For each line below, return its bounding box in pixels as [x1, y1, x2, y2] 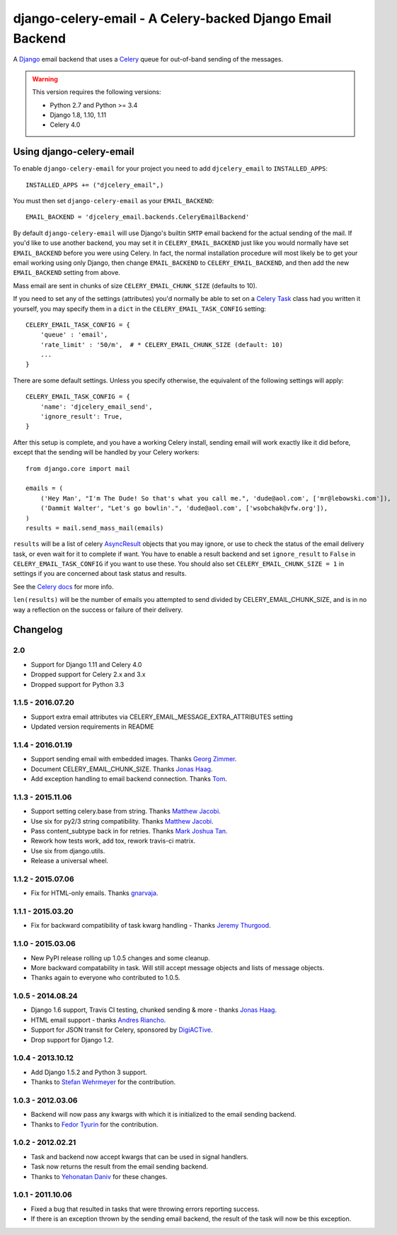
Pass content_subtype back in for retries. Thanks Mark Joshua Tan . [30, 826, 228, 835]
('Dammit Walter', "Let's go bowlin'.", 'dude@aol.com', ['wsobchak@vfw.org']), [40, 504, 328, 513]
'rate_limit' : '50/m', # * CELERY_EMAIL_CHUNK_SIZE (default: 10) [40, 341, 283, 348]
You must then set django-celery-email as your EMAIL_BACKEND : [13, 196, 214, 205]
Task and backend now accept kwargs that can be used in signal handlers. [30, 1152, 249, 1161]
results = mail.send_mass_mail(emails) [25, 524, 164, 532]
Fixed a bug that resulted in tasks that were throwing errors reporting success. [30, 1205, 260, 1213]
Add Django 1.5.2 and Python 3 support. [30, 1068, 148, 1076]
